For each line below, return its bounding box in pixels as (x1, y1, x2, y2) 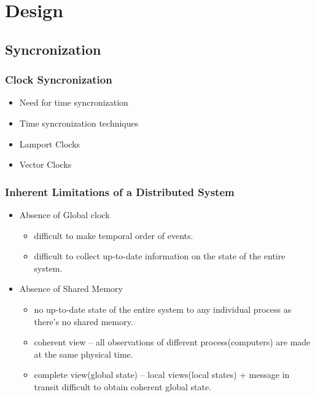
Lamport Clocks (19, 137, 80, 150)
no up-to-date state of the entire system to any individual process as (34, 302, 292, 315)
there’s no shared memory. (34, 315, 133, 328)
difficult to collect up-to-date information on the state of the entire (34, 250, 286, 262)
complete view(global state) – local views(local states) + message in (34, 368, 290, 381)
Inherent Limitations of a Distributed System (5, 184, 235, 199)
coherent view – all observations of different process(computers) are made (34, 336, 311, 348)
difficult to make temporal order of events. (34, 229, 193, 242)
